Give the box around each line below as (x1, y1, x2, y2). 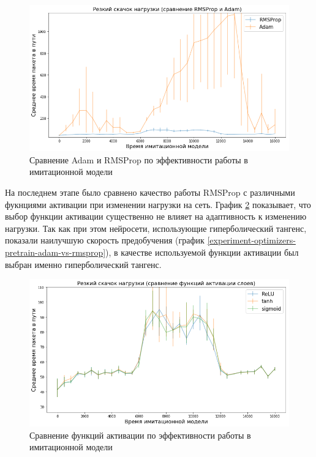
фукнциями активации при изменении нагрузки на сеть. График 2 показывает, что (5, 198, 311, 210)
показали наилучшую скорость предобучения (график (5, 234, 205, 247)
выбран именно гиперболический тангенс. (5, 258, 162, 270)
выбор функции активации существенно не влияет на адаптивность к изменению (5, 210, 307, 223)
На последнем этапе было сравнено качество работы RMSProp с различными (5, 186, 295, 198)
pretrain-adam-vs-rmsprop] (5, 245, 106, 258)
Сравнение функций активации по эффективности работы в (29, 428, 251, 441)
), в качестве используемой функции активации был (105, 245, 299, 258)
